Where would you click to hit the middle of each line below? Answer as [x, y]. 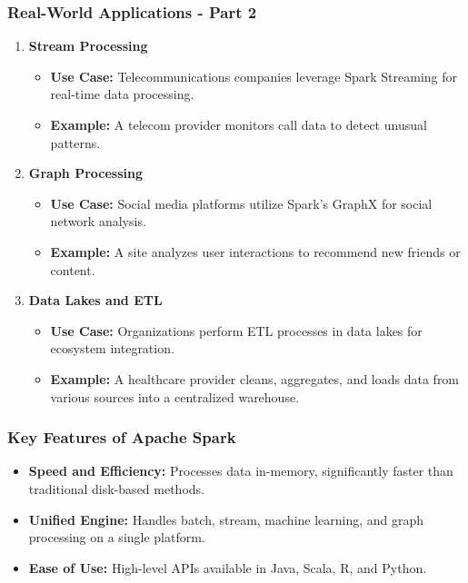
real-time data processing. [122, 94]
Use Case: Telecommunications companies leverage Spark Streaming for [254, 76]
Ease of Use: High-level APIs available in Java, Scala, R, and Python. [228, 567]
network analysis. [98, 221]
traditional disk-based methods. [116, 488]
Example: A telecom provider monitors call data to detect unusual [239, 124]
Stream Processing [88, 46]
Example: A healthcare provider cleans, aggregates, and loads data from [255, 378]
